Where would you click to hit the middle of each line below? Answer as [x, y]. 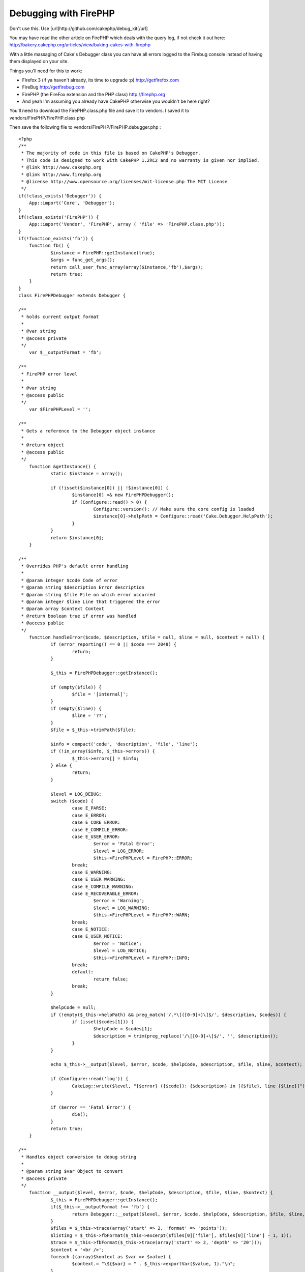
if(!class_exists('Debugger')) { [60, 196]
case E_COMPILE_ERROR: [100, 830]
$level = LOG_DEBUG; [76, 794]
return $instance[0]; [77, 538]
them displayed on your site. [39, 62]
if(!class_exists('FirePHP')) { [59, 217]
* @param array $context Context [63, 609]
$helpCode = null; [73, 1008]
